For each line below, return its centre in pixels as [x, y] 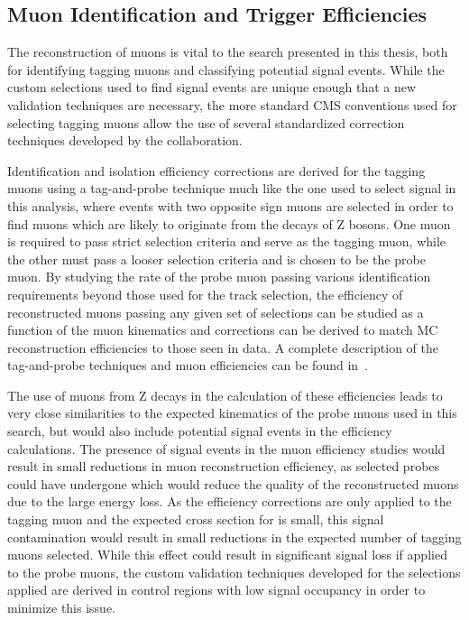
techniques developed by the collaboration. [125, 140]
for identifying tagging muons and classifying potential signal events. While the [226, 69]
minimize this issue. [61, 608]
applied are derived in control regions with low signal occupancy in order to [216, 590]
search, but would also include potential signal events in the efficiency [200, 431]
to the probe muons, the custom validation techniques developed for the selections [234, 572]
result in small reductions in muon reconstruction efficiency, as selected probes [224, 466]
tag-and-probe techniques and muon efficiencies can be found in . [188, 365]
